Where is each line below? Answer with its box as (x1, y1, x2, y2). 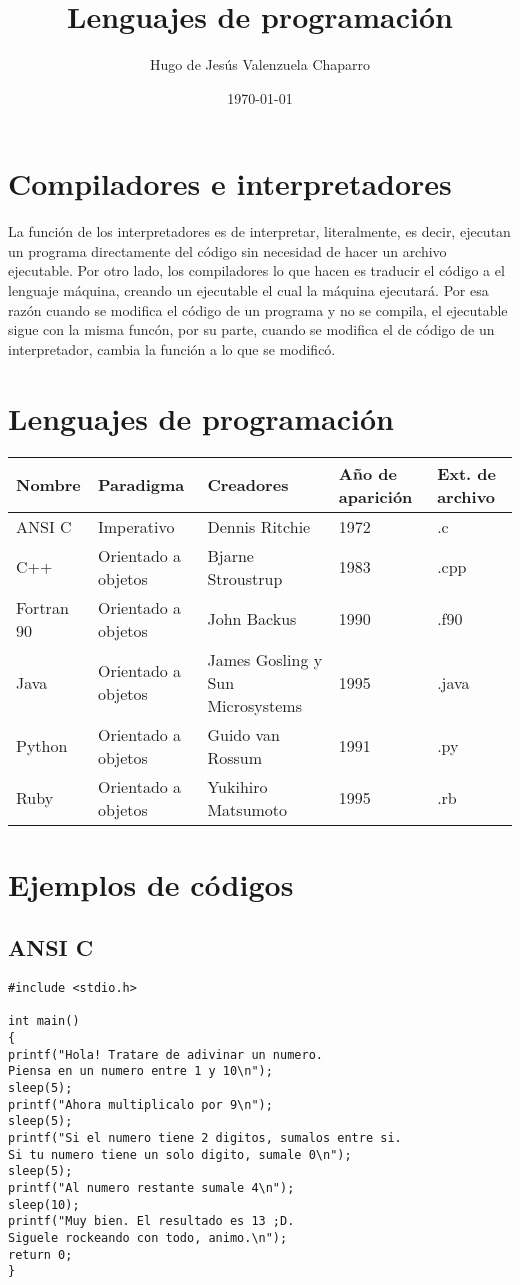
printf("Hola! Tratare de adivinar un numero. (8, 1047, 323, 1062)
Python (16, 734, 68, 758)
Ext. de (437, 461, 496, 485)
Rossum (207, 745, 263, 769)
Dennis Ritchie (207, 514, 311, 538)
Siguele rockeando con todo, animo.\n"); (8, 1230, 288, 1245)
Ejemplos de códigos (8, 863, 294, 904)
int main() (8, 1014, 80, 1029)
